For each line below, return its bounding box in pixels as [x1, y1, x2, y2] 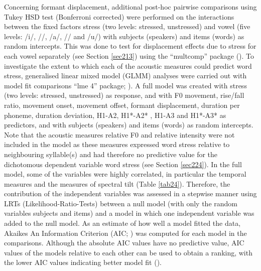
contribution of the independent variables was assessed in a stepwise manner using [4, 188, 257, 199]
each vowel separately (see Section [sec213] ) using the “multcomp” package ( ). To [4, 50, 254, 61]
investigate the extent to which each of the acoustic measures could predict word [4, 60, 252, 71]
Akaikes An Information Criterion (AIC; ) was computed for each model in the [4, 227, 247, 238]
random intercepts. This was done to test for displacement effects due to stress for [4, 41, 256, 51]
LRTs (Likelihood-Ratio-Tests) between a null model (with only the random [4, 198, 237, 208]
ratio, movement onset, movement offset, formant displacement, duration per [4, 99, 240, 110]
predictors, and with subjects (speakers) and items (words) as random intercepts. [4, 119, 253, 130]
